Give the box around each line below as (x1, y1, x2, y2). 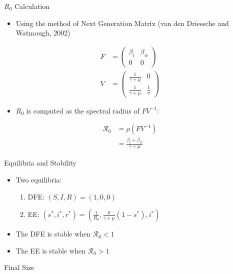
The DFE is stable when (15, 228, 91, 239)
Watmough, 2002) (15, 27, 70, 38)
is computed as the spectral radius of (26, 105, 139, 115)
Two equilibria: (15, 174, 62, 184)
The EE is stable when (15, 245, 85, 255)
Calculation (14, 1, 50, 11)
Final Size (4, 262, 34, 272)
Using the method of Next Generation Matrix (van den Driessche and (15, 17, 229, 28)
